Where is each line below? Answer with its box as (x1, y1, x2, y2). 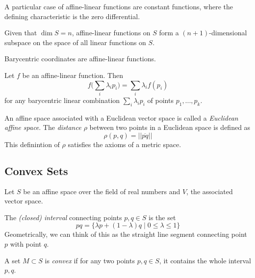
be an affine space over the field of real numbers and (23, 186, 180, 196)
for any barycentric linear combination (4, 95, 120, 105)
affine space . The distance (4, 122, 81, 132)
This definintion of (4, 139, 60, 149)
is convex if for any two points (45, 255, 135, 265)
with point (10, 239, 42, 249)
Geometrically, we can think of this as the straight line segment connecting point (4, 229, 247, 239)
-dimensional (209, 27, 247, 38)
